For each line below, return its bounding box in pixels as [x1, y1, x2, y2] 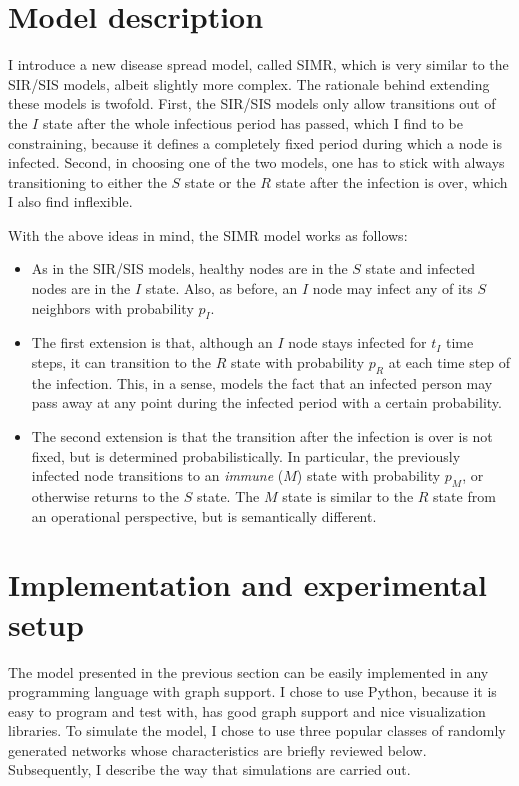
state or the [184, 171, 256, 192]
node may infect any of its [312, 278, 473, 299]
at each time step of [388, 352, 511, 373]
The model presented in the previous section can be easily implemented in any [8, 661, 489, 682]
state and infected [365, 258, 475, 279]
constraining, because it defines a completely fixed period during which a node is [8, 132, 502, 153]
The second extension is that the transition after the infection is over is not [31, 426, 493, 447]
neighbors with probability [31, 297, 194, 318]
